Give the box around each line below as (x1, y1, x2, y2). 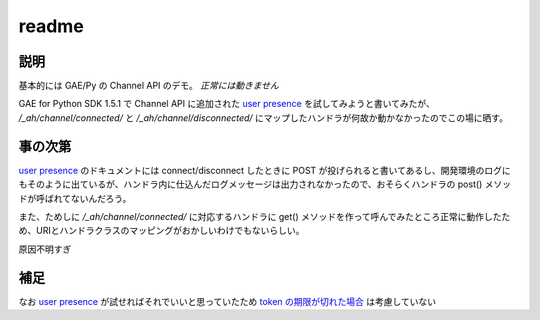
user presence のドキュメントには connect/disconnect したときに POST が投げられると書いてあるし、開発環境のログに (18, 164, 511, 176)
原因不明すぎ (18, 243, 72, 255)
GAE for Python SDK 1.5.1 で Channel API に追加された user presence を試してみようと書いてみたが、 (18, 98, 435, 110)
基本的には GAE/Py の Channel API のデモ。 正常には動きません (18, 80, 280, 92)
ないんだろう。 (70, 192, 132, 204)
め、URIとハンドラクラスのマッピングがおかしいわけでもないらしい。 (18, 225, 305, 237)
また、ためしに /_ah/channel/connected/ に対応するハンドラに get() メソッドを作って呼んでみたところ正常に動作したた (18, 210, 511, 222)
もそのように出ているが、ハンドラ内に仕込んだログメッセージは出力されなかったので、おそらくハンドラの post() (18, 178, 483, 190)
